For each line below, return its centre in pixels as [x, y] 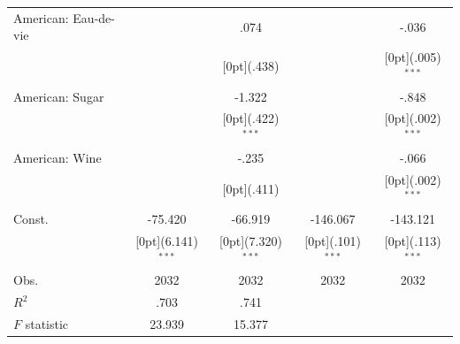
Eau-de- [94, 17]
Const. [31, 219]
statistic [47, 324]
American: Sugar [59, 96]
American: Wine [57, 157]
